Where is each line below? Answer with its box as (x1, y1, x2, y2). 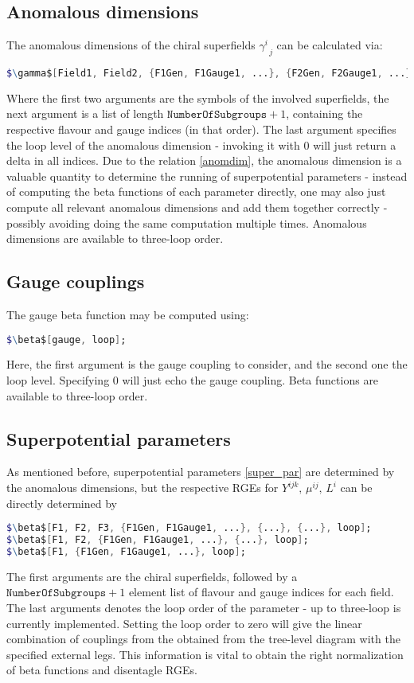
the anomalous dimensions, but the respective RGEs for (6, 479, 279, 496)
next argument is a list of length (6, 105, 164, 122)
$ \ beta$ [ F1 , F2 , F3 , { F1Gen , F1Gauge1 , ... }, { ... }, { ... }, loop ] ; (6, 522, 372, 534)
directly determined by (6, 494, 117, 511)
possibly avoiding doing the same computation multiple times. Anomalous (6, 214, 367, 231)
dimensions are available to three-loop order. (6, 230, 224, 247)
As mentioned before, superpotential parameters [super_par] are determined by (6, 463, 395, 480)
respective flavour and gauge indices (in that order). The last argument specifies (6, 121, 396, 138)
